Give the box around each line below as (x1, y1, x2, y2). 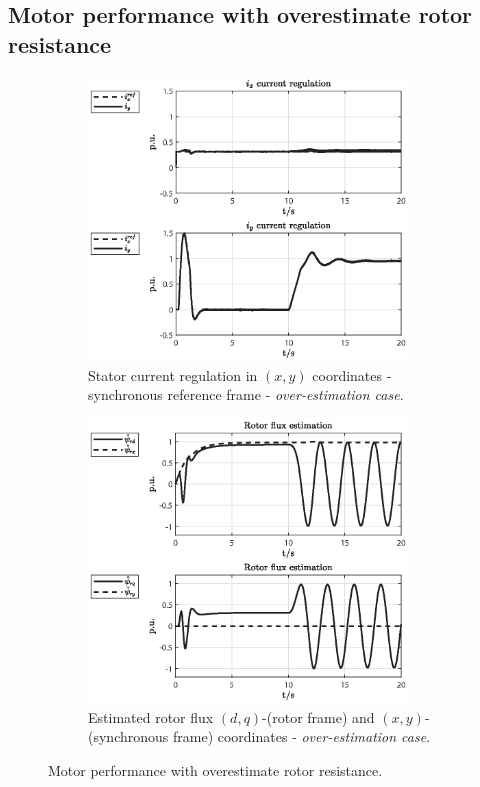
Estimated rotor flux (88, 706, 214, 727)
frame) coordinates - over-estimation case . (172, 726, 431, 747)
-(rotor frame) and (262, 706, 375, 727)
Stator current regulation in (88, 364, 258, 385)
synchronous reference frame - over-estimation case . (88, 384, 404, 405)
